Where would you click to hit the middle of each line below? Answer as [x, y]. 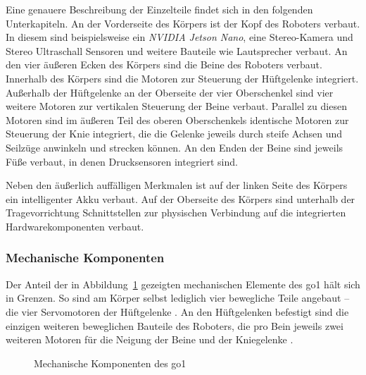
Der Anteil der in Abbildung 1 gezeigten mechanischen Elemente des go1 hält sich [183, 284]
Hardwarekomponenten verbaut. [75, 226]
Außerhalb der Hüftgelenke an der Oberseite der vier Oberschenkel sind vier [170, 92]
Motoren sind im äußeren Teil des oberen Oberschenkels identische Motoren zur [177, 119]
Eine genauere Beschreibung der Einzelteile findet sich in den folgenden [159, 9]
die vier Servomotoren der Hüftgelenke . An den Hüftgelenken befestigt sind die [177, 311]
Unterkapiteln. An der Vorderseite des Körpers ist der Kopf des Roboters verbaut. [183, 23]
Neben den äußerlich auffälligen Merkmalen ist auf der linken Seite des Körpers [177, 185]
